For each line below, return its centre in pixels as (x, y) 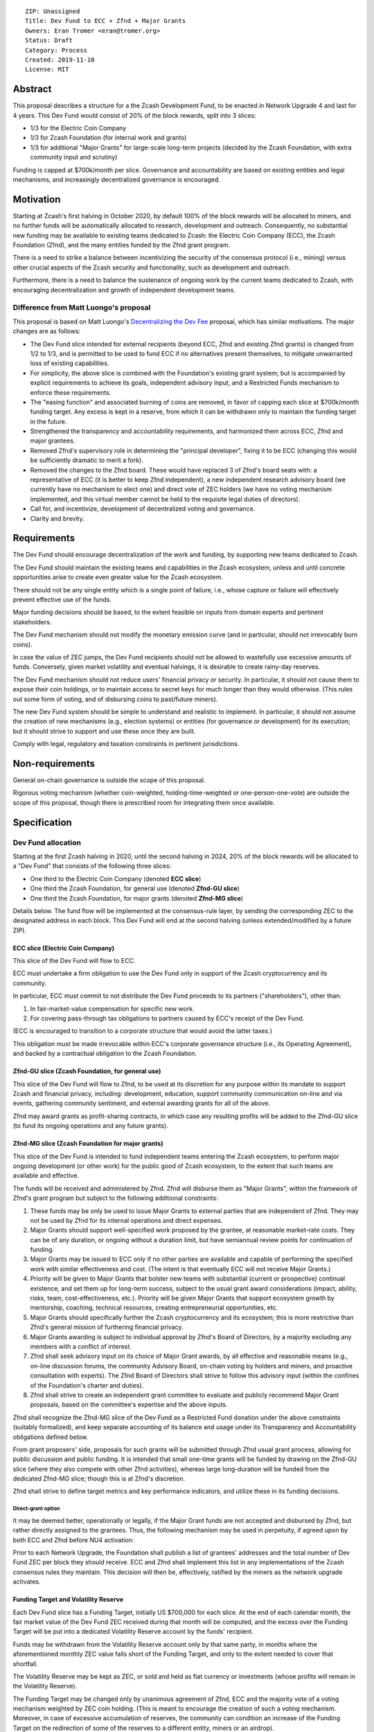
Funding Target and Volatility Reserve (68, 1600)
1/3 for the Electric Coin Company (78, 128)
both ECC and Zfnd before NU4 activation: (73, 1540)
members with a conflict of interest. (81, 1346)
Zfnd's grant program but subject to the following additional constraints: (115, 1198)
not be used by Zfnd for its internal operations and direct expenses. (126, 1220)
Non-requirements (54, 763)
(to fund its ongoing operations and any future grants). (91, 1126)
